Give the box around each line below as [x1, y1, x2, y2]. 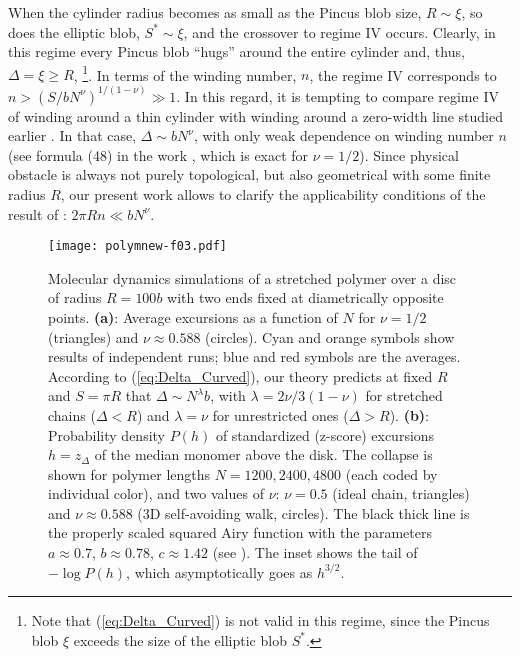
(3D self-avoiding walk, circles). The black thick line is [137, 502, 470, 523]
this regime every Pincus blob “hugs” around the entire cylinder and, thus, [8, 41, 465, 62]
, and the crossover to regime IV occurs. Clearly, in [183, 21, 496, 42]
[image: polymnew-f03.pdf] [48, 239, 227, 254]
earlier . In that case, [8, 125, 137, 146]
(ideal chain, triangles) [332, 483, 470, 504]
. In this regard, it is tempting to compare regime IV [176, 85, 499, 106]
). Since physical [359, 144, 459, 165]
